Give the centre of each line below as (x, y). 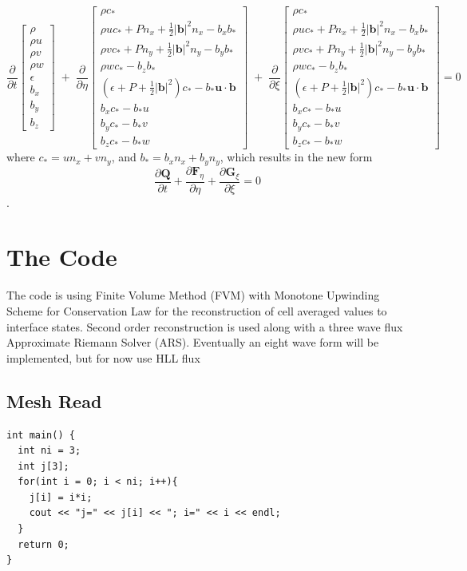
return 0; (44, 544)
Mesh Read (54, 400)
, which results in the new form (296, 157)
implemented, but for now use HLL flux (103, 357)
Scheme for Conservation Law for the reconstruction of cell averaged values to (197, 310)
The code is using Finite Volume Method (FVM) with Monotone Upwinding (193, 295)
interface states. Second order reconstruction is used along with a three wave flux (205, 326)
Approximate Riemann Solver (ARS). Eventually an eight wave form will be (193, 342)
